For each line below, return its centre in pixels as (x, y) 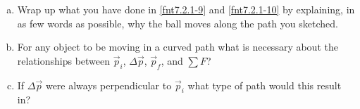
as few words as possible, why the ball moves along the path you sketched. (178, 23)
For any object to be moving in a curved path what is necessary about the (178, 47)
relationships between (64, 60)
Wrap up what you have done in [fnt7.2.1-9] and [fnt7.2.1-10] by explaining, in (186, 9)
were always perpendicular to (108, 85)
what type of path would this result (265, 85)
